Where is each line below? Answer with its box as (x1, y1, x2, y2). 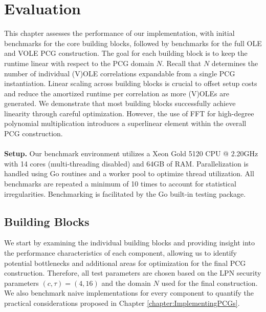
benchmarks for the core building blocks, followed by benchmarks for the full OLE (4, 37, 262, 48)
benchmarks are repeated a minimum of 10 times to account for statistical (4, 178, 236, 189)
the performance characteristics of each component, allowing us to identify (4, 247, 237, 258)
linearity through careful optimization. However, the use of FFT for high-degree (4, 108, 254, 118)
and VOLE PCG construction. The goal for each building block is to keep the (4, 48, 248, 58)
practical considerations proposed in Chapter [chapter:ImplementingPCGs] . (4, 297, 240, 308)
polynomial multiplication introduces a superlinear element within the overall (4, 118, 247, 129)
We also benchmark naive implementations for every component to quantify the (4, 287, 254, 298)
